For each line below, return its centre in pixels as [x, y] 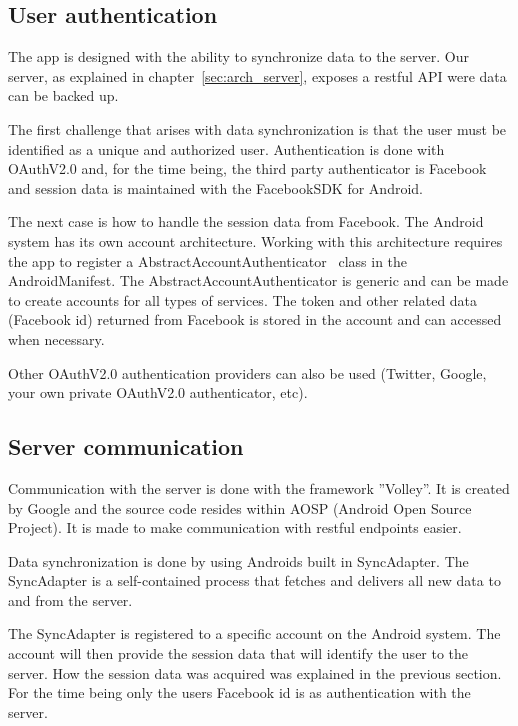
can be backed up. [63, 95]
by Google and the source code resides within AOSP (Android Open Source [240, 507]
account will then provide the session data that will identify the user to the [238, 653]
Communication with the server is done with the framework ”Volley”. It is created [259, 487]
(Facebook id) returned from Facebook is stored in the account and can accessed [255, 319]
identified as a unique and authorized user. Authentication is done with [226, 148]
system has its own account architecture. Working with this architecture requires [255, 240]
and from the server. [70, 599]
